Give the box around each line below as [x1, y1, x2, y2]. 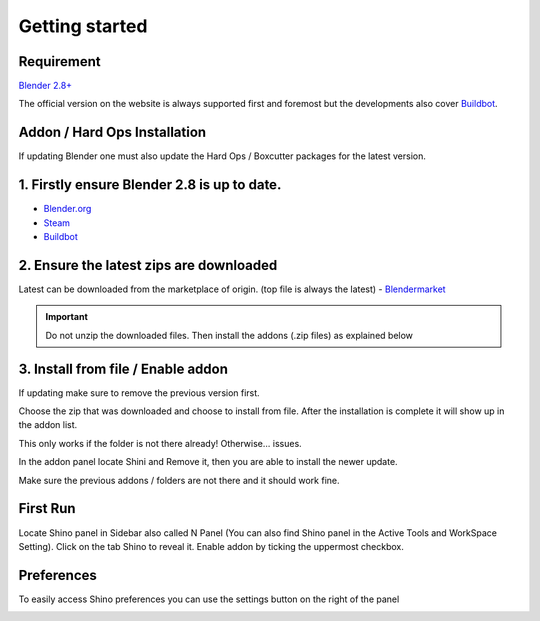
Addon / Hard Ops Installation [18, 124, 207, 141]
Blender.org [43, 203, 92, 215]
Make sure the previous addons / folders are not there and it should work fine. [18, 474, 340, 486]
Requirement [18, 53, 102, 70]
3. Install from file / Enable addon [18, 360, 229, 377]
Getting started [18, 15, 148, 37]
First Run [18, 500, 76, 517]
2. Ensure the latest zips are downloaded [18, 256, 278, 274]
